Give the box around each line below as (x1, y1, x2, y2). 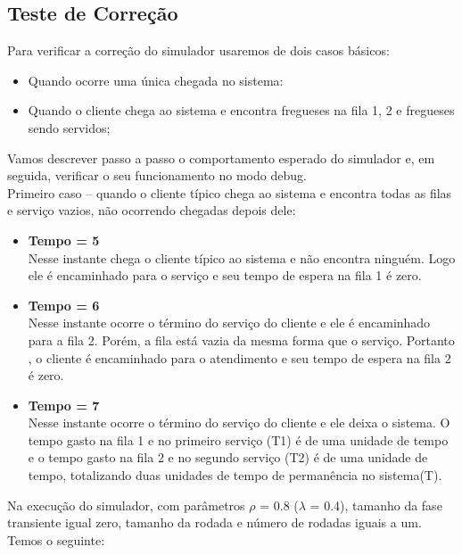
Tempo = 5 (28, 230, 100, 249)
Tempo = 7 (28, 395, 100, 414)
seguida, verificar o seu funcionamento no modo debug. (7, 166, 307, 185)
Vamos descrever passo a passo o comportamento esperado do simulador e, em (7, 148, 435, 167)
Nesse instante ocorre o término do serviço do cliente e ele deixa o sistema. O (28, 413, 450, 432)
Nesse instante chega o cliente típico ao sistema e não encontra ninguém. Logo (28, 248, 456, 267)
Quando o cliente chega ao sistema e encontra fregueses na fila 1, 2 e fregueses (28, 101, 455, 120)
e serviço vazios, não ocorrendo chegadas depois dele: (7, 201, 296, 220)
